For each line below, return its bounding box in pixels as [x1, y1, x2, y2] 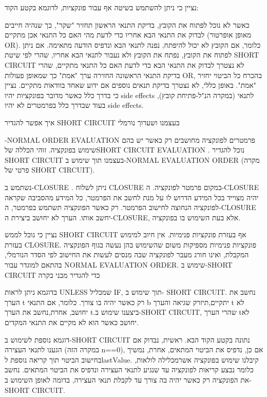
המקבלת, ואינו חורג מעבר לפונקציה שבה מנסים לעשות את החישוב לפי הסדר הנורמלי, [5, 249, 249, 260]
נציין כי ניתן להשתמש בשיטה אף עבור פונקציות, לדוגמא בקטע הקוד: [5, 2, 199, 12]
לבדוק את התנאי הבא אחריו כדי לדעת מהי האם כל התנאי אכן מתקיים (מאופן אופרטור [5, 29, 252, 40]
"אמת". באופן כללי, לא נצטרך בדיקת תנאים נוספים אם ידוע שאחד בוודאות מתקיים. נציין [5, 80, 256, 90]
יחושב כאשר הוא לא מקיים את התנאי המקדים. [5, 317, 139, 328]
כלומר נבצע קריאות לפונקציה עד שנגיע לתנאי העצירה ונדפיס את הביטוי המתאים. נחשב [5, 364, 254, 375]
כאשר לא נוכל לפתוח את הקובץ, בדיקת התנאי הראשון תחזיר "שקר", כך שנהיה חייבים [5, 19, 250, 30]
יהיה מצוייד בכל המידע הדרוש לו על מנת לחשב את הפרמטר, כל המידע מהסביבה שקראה [5, 192, 259, 202]
